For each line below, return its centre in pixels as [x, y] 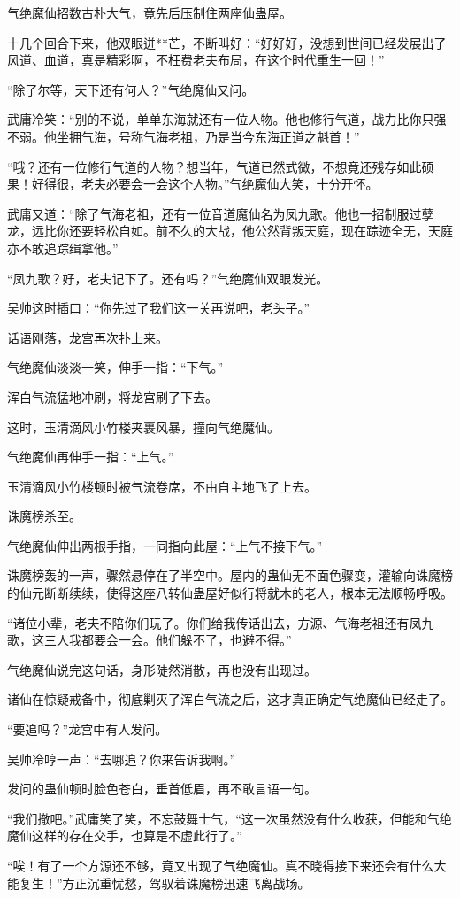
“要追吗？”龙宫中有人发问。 [88, 729]
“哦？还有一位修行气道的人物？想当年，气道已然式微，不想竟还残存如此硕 [221, 166]
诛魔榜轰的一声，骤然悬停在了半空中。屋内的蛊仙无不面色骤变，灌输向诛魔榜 [230, 575]
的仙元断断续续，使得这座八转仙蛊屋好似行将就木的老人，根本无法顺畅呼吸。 [230, 593]
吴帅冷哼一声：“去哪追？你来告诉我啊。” [122, 759]
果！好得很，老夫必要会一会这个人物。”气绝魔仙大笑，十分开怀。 [193, 184]
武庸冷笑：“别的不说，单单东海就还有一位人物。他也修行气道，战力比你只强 [227, 119]
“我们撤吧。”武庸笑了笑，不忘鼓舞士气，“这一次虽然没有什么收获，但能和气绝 [230, 818]
